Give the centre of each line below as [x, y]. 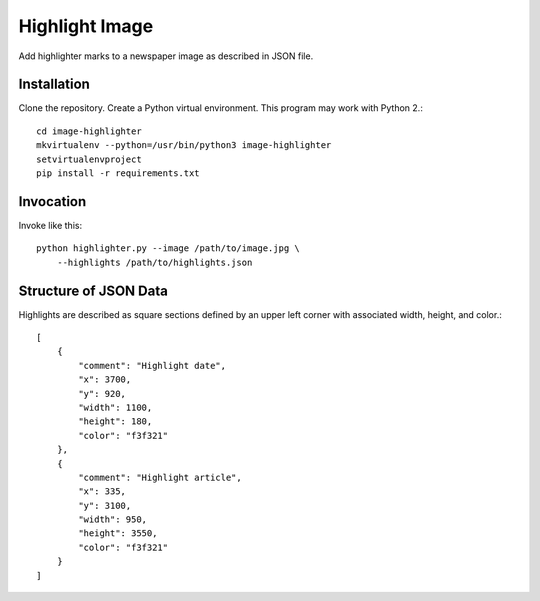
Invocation [52, 201]
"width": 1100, [115, 407]
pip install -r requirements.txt [118, 173]
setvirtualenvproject [89, 159]
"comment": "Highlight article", [160, 477]
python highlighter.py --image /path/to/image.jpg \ [168, 248]
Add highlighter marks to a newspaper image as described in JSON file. [166, 56]
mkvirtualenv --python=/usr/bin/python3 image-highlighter [184, 145]
